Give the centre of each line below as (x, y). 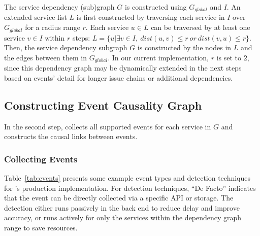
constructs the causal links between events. (71, 136)
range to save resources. (41, 227)
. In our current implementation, (158, 57)
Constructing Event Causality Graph (103, 105)
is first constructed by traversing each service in (151, 17)
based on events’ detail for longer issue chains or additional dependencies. (119, 77)
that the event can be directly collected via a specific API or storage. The (119, 198)
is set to (229, 57)
